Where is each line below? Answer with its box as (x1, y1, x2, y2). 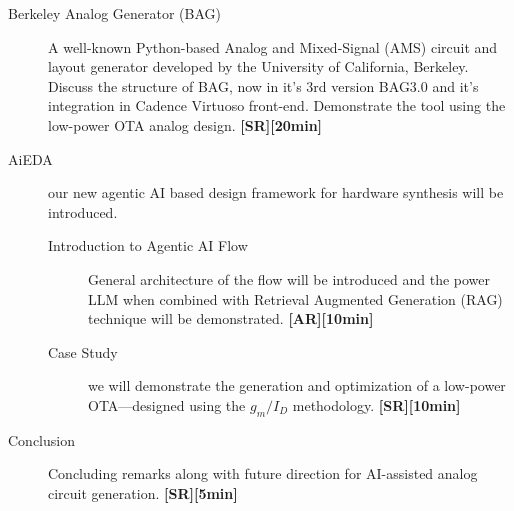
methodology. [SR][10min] (292, 394, 461, 415)
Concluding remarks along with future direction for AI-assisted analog (48, 463, 478, 484)
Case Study (48, 341, 118, 362)
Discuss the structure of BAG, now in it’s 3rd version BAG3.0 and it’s (48, 75, 479, 96)
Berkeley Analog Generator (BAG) (8, 3, 222, 23)
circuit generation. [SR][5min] (48, 482, 238, 503)
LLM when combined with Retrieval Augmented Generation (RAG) (88, 288, 503, 309)
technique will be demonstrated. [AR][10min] (88, 308, 374, 329)
